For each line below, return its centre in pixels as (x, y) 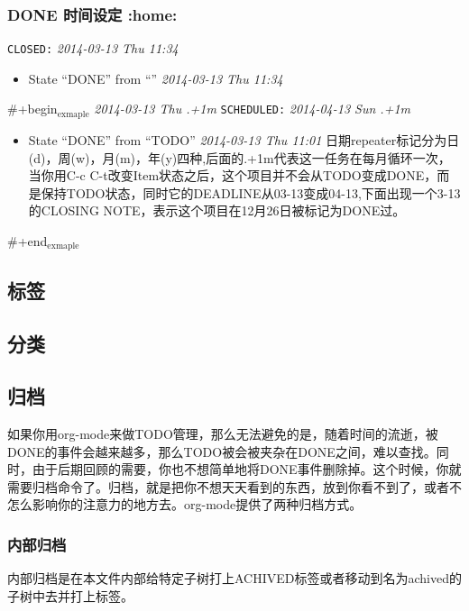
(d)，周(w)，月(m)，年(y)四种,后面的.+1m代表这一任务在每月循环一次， (239, 157)
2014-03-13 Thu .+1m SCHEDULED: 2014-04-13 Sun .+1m (252, 109)
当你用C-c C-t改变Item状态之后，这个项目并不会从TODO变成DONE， (233, 175)
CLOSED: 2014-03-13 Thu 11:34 (93, 48)
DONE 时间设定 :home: (92, 14)
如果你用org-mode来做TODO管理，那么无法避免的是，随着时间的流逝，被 (223, 434)
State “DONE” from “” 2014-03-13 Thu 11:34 (156, 78)
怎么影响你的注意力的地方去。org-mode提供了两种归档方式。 (185, 504)
